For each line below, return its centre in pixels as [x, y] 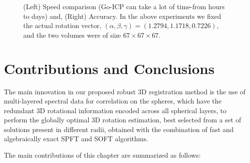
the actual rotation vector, [62, 25]
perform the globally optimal [47, 120]
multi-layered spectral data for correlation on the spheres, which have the [113, 101]
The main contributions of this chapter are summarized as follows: [102, 155]
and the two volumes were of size [72, 35]
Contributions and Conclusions [109, 68]
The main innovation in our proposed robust [70, 91]
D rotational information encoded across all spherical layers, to [133, 110]
